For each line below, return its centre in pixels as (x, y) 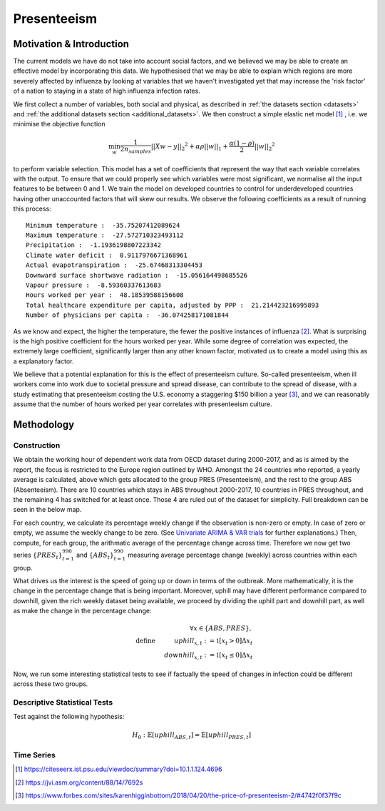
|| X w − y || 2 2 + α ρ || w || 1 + (189, 147)
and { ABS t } (95, 555)
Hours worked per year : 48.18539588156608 (105, 295)
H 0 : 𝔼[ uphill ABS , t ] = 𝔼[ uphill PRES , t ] (192, 736)
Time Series (35, 755)
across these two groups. (51, 684)
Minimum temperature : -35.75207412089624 (103, 225)
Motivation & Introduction (71, 44)
